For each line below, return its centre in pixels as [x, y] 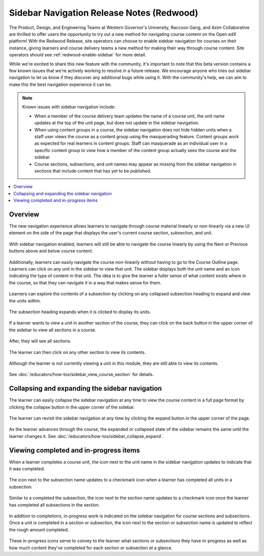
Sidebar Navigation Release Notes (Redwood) [104, 13]
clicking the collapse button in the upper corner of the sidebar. [72, 407]
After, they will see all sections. [40, 341]
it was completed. [27, 469]
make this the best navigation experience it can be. [60, 84]
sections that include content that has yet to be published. [93, 171]
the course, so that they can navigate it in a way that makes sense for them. [85, 282]
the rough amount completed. [39, 530]
